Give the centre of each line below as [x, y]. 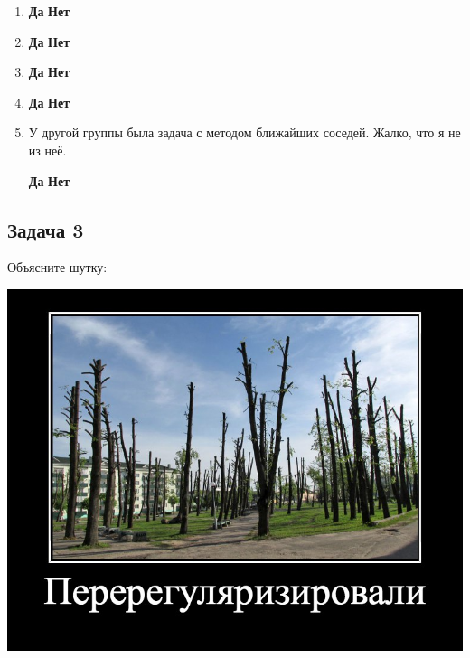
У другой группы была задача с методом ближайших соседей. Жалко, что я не [244, 132]
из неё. [47, 150]
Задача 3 [46, 229]
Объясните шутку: [57, 267]
